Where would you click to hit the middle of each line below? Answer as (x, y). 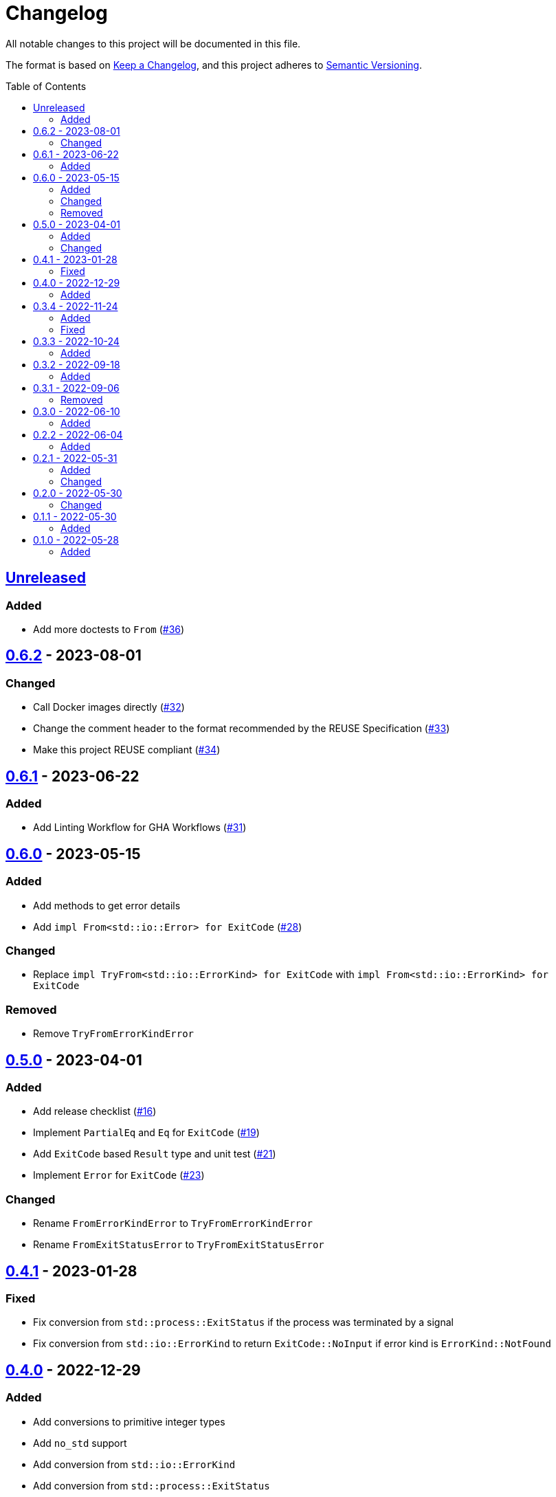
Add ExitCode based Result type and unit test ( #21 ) (155, 1154)
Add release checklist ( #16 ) (95, 1111)
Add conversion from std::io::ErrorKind (134, 1464)
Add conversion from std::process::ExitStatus (152, 1485)
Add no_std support (80, 1443)
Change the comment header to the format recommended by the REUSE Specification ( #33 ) (242, 729)
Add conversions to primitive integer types (129, 1421)
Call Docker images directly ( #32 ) (109, 707)
